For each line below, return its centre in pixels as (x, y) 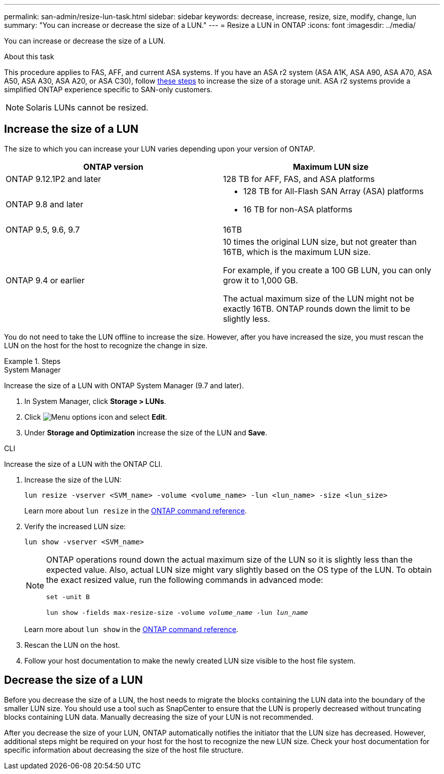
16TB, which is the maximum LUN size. (297, 252)
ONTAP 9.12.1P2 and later (53, 179)
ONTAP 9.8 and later (45, 204)
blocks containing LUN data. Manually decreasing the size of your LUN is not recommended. (159, 717)
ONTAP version (113, 167)
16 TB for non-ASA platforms (298, 209)
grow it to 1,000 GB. (261, 280)
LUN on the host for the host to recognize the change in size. (106, 345)
